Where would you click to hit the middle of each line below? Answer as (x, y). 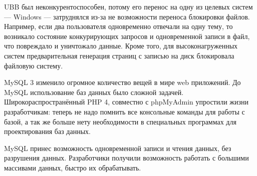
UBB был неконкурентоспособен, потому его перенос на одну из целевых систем (128, 6)
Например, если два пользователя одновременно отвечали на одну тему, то (118, 26)
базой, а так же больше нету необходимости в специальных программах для (120, 121)
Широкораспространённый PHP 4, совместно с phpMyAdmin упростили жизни (126, 102)
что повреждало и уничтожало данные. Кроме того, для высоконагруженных (121, 46)
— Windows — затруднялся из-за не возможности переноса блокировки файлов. (127, 16)
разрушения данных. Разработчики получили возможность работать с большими (126, 158)
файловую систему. (34, 65)
